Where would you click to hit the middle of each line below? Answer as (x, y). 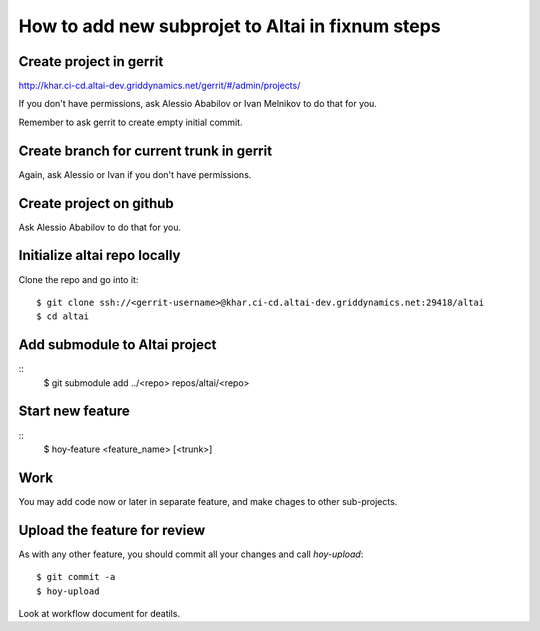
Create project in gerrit (91, 61)
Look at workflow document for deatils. (99, 613)
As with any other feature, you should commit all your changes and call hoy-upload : (191, 554)
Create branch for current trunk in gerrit (145, 150)
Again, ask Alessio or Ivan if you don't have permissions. (135, 174)
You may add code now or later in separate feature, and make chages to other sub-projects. (208, 501)
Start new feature (74, 411)
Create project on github (96, 203)
